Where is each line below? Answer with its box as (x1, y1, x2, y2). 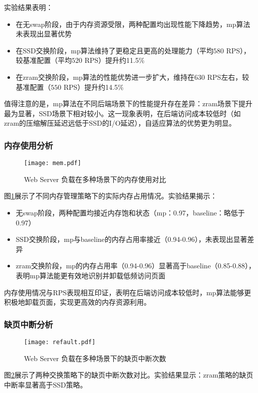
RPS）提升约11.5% (84, 55, 145, 65)
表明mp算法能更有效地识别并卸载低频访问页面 (15, 270, 166, 280)
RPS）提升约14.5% (63, 81, 124, 92)
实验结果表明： (4, 2, 53, 12)
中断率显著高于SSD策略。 (4, 379, 87, 390)
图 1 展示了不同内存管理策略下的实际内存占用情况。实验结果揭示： (4, 191, 217, 201)
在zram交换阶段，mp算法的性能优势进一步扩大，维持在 (15, 71, 195, 82)
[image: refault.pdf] (24, 338, 96, 346)
